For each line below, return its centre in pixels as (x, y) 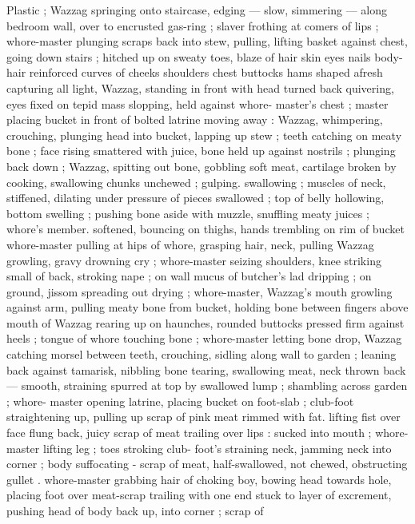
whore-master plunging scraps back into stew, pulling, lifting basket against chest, (207, 41)
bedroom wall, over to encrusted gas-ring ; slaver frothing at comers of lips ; (193, 25)
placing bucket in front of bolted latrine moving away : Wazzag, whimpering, (195, 119)
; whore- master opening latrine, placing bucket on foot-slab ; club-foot (180, 401)
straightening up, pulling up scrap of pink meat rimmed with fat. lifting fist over (204, 417)
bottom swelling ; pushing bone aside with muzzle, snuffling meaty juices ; (188, 213)
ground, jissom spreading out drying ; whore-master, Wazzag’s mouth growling (200, 291)
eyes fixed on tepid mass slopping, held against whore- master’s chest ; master (198, 103)
